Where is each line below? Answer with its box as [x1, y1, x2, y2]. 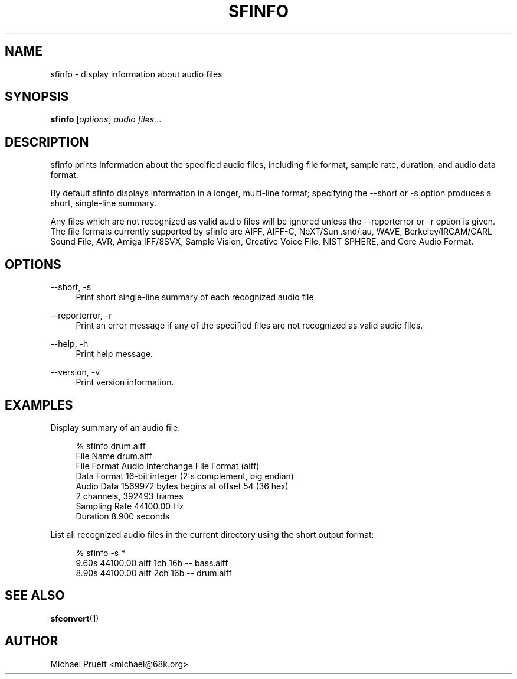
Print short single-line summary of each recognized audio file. [76, 292, 316, 303]
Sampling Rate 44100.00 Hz [76, 501, 184, 511]
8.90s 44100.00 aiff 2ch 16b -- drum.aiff [76, 567, 232, 578]
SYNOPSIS [5, 89, 69, 105]
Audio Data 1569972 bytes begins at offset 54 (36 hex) [76, 480, 289, 491]
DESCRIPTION [5, 134, 89, 150]
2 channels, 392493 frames [76, 490, 184, 501]
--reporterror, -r [50, 310, 112, 321]
